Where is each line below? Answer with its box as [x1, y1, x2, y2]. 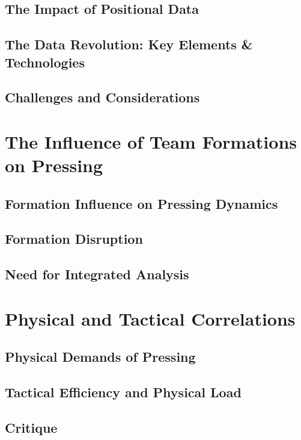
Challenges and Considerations [5, 88, 200, 107]
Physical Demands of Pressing [5, 347, 196, 366]
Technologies [5, 52, 85, 71]
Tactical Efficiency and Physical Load [5, 383, 242, 401]
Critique [5, 418, 58, 436]
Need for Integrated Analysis [5, 265, 189, 284]
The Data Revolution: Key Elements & [5, 35, 253, 54]
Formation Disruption [5, 229, 143, 248]
